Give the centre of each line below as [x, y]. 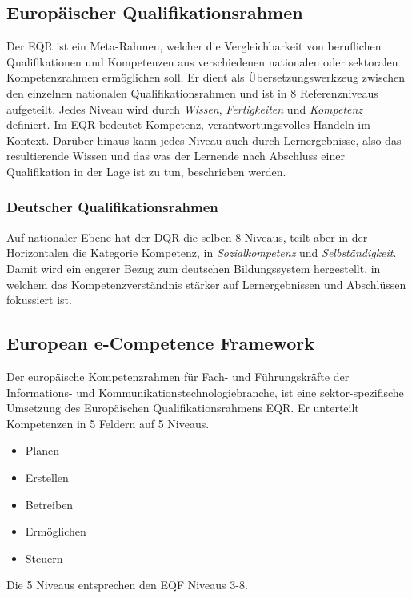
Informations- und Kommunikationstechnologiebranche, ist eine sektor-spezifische [205, 392]
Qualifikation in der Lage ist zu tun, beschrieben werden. [146, 171]
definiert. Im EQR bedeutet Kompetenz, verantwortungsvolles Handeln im [188, 124]
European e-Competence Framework [160, 343]
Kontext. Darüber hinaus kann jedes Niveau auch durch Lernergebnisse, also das [204, 140]
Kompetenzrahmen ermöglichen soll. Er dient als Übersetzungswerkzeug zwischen [206, 77]
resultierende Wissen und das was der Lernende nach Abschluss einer [176, 156]
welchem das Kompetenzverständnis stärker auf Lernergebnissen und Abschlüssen [206, 284]
